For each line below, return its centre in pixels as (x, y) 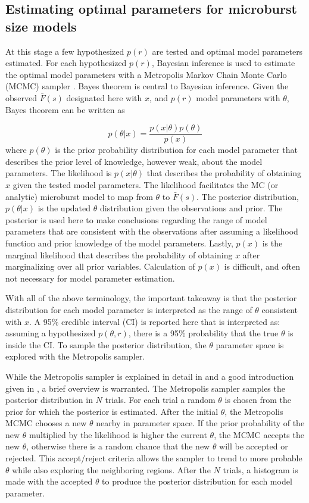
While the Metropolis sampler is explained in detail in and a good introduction (150, 376)
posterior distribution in (49, 400)
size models (41, 26)
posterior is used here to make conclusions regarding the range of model (136, 219)
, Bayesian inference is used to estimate (223, 63)
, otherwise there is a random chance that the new (118, 446)
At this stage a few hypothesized (65, 51)
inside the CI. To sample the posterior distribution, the (106, 344)
